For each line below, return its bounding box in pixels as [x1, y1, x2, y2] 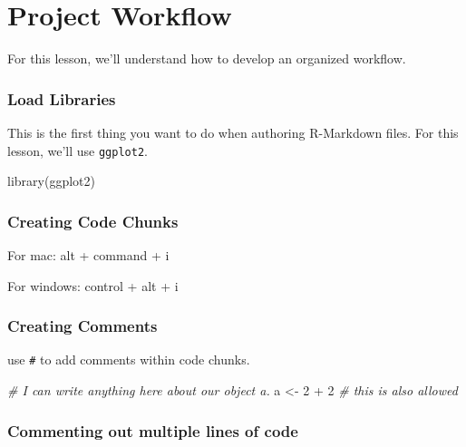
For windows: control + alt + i [7, 276, 179, 295]
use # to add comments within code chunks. [7, 350, 250, 369]
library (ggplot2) [7, 171, 95, 190]
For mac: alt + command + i [7, 246, 170, 264]
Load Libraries [7, 87, 116, 110]
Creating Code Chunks [7, 209, 179, 232]
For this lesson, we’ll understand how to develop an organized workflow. [7, 49, 406, 68]
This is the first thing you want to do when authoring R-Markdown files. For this [7, 122, 459, 141]
